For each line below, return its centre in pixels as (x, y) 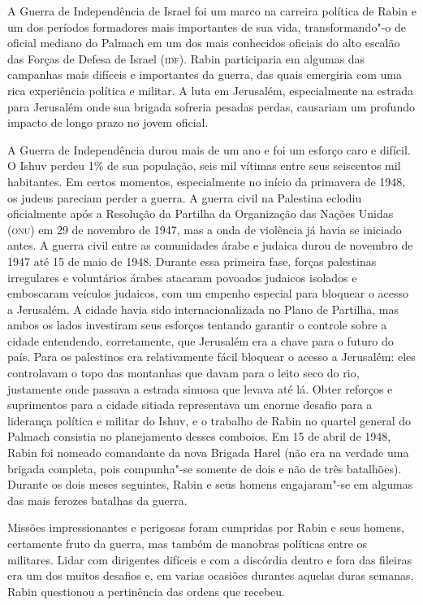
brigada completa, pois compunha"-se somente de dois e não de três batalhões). (205, 468)
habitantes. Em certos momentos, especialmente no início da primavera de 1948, (207, 181)
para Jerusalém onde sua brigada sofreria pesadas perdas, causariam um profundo (211, 106)
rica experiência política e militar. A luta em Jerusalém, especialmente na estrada (210, 90)
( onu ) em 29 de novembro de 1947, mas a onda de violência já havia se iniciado (205, 229)
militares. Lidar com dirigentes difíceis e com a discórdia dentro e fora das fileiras (209, 559)
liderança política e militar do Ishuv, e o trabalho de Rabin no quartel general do (209, 420)
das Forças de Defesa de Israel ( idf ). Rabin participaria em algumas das (186, 58)
